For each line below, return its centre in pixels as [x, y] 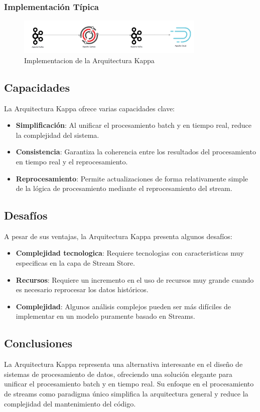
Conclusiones [38, 343]
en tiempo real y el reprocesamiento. [72, 161]
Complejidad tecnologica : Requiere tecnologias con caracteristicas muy [130, 253]
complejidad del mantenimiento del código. [70, 403]
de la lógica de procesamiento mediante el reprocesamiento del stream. [124, 188]
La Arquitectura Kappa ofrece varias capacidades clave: [89, 108]
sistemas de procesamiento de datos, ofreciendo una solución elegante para [118, 374]
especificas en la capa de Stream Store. [75, 263]
